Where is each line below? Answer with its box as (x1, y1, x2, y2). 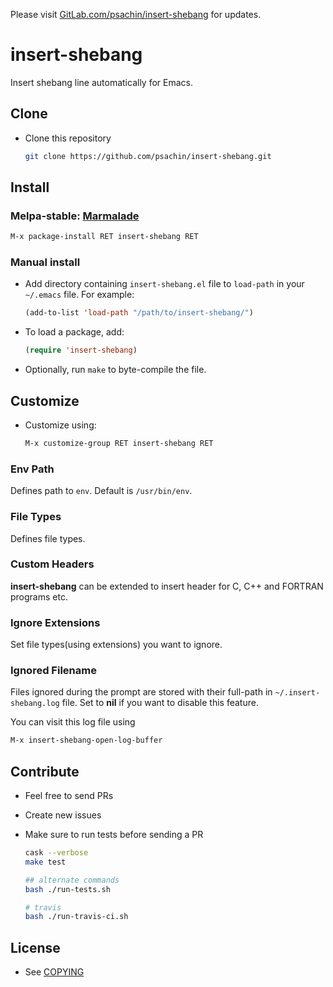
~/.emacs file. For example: (24, 289, 135, 301)
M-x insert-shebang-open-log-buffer (10, 735, 163, 746)
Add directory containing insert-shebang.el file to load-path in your (24, 278, 305, 290)
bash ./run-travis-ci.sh (24, 912, 129, 922)
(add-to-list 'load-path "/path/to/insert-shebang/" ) (24, 308, 254, 318)
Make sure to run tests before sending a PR (24, 829, 204, 841)
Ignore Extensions (10, 615, 101, 629)
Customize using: (24, 419, 97, 431)
